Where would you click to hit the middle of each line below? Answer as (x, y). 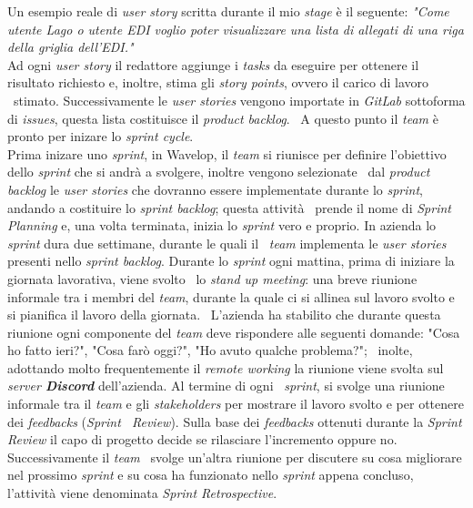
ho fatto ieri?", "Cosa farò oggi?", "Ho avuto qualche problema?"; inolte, (210, 350)
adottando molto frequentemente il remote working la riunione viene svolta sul (226, 367)
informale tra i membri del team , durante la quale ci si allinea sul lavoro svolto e (231, 296)
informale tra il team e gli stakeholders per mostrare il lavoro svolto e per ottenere (236, 404)
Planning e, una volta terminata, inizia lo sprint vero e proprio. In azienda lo (222, 225)
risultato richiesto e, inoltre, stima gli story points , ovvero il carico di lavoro (218, 82)
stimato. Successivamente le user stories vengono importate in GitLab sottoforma (239, 100)
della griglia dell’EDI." (70, 47)
